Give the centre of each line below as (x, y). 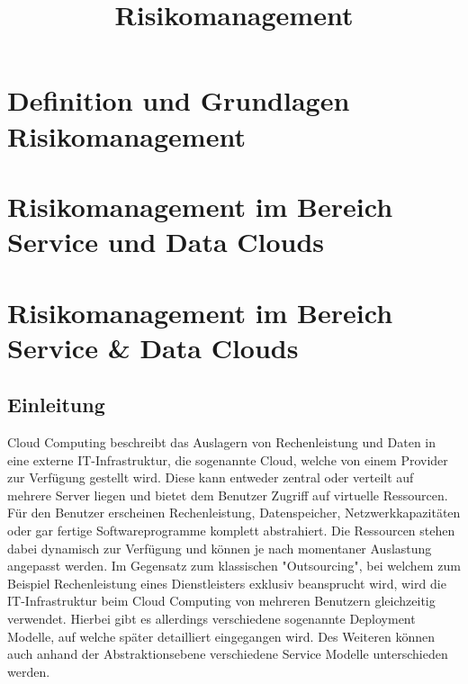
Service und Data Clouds (166, 242)
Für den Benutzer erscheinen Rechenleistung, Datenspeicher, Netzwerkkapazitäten (234, 513)
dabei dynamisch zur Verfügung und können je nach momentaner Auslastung (220, 548)
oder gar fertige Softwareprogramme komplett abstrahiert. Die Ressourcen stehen (231, 531)
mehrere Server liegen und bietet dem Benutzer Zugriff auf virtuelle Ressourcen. (228, 495)
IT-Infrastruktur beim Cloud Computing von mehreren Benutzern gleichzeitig (221, 601)
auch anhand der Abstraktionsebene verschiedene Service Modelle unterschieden (228, 654)
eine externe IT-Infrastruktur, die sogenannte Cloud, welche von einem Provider (228, 459)
